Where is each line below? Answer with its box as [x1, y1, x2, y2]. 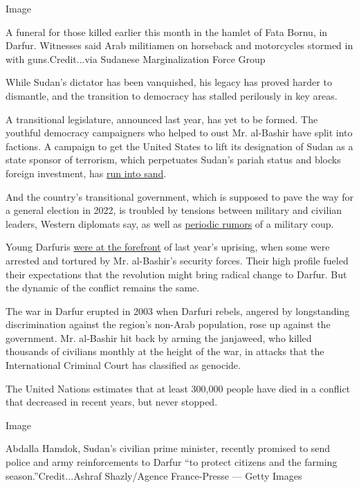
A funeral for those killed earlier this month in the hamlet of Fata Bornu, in [6, 24, 328, 39]
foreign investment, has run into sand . [6, 165, 167, 180]
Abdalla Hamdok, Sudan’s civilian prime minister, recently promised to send [6, 441, 331, 455]
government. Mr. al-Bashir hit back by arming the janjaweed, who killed [6, 330, 312, 345]
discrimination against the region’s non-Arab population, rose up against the [6, 317, 331, 332]
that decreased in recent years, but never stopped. [6, 395, 218, 409]
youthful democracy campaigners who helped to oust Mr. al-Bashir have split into [6, 125, 353, 140]
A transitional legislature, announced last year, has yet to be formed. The [6, 111, 318, 126]
